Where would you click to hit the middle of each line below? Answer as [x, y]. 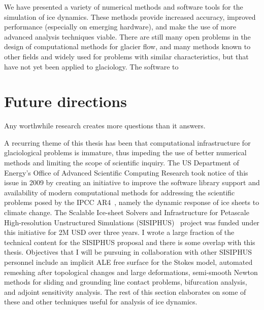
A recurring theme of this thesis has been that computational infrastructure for [127, 142]
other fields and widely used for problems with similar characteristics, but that [126, 56]
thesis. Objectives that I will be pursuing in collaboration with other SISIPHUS [128, 252]
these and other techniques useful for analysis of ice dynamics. [101, 302]
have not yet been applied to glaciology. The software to [91, 66]
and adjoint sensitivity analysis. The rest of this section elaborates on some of [125, 291]
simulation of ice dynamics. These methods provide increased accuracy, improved [130, 16]
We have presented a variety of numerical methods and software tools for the [124, 7]
